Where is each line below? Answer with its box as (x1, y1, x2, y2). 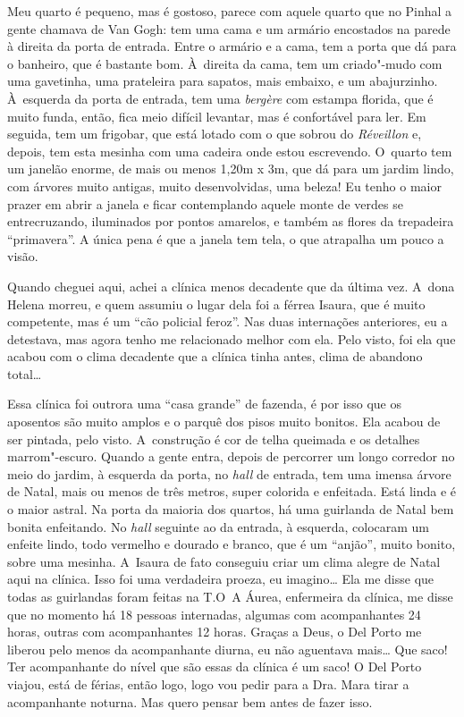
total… (7, 364, 42, 383)
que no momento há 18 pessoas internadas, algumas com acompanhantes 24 (7, 604, 421, 623)
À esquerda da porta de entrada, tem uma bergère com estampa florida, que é (7, 89, 434, 107)
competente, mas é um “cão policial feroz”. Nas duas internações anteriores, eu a (7, 312, 448, 331)
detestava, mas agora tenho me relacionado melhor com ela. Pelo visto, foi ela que (7, 329, 456, 348)
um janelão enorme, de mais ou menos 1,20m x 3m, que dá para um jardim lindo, (7, 159, 454, 178)
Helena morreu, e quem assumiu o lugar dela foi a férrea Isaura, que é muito (7, 294, 426, 313)
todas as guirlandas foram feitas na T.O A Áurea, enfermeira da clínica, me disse (7, 587, 453, 605)
